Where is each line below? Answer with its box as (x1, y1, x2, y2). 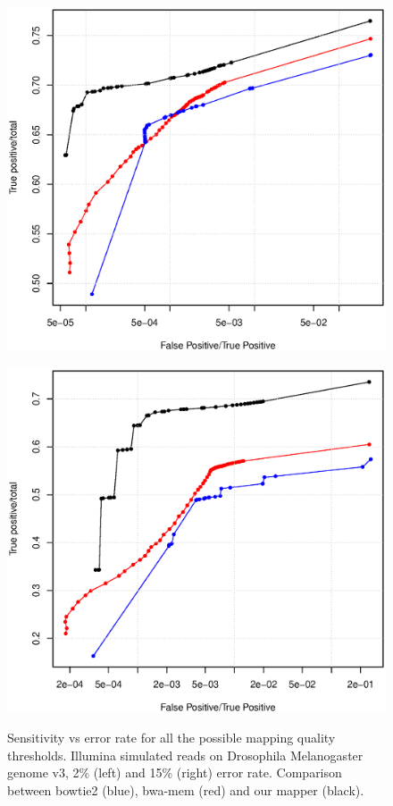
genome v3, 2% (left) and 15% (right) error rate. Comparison (7, 763, 342, 782)
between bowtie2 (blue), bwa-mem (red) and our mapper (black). (7, 780, 364, 799)
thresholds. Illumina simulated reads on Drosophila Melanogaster (7, 745, 364, 764)
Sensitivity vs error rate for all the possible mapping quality (7, 728, 336, 747)
